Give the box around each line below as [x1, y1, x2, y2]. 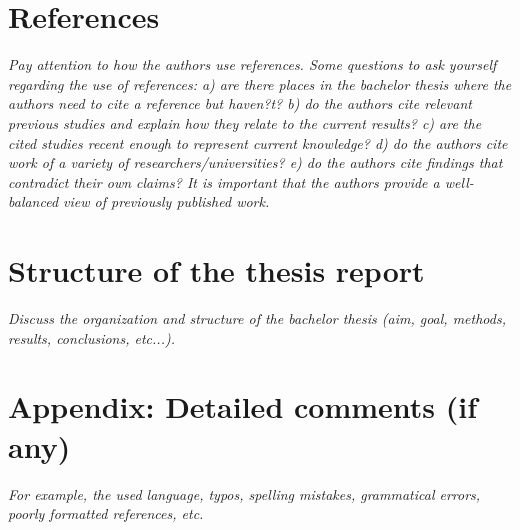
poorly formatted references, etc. [8, 503, 204, 524]
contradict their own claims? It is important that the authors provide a [8, 171, 440, 192]
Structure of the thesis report [8, 250, 425, 291]
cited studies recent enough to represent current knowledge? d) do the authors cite [8, 132, 508, 153]
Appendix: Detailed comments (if [8, 386, 478, 427]
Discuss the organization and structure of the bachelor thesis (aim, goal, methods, [8, 308, 506, 328]
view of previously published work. [63, 191, 270, 212]
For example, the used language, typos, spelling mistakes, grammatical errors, [8, 483, 481, 504]
